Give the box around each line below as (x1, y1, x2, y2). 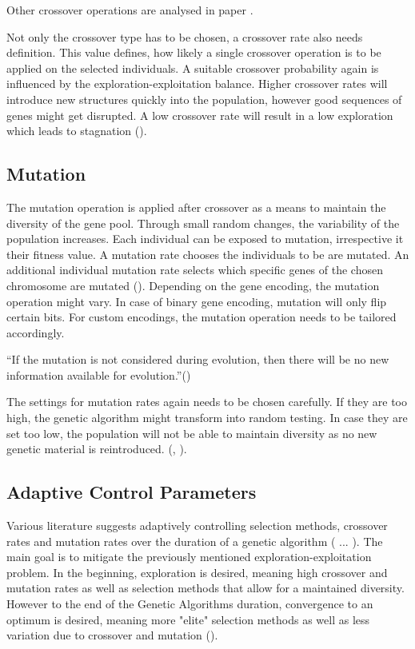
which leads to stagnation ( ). (6, 122, 147, 139)
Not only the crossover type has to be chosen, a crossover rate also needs (6, 28, 363, 45)
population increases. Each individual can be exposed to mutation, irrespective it (6, 230, 404, 247)
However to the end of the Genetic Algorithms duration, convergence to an (6, 595, 373, 612)
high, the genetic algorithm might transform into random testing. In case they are (6, 409, 408, 426)
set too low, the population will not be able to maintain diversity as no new (6, 424, 377, 441)
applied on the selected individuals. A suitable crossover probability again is (6, 59, 379, 76)
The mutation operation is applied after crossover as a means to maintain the (6, 198, 386, 215)
